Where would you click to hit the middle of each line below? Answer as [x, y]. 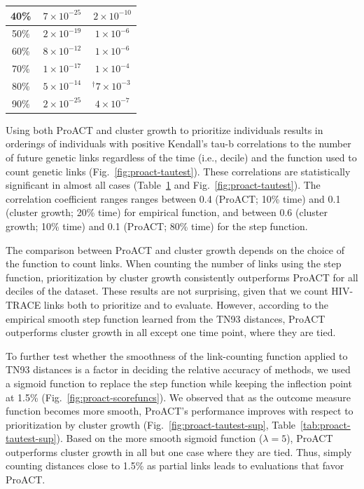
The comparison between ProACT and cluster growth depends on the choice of [175, 249]
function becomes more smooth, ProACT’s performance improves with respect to [180, 411]
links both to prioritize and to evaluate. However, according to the [186, 304]
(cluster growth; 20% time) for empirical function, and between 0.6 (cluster [167, 212]
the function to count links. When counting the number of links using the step [174, 263]
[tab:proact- [325, 424]
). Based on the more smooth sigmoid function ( [160, 438]
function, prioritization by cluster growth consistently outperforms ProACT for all [182, 277]
